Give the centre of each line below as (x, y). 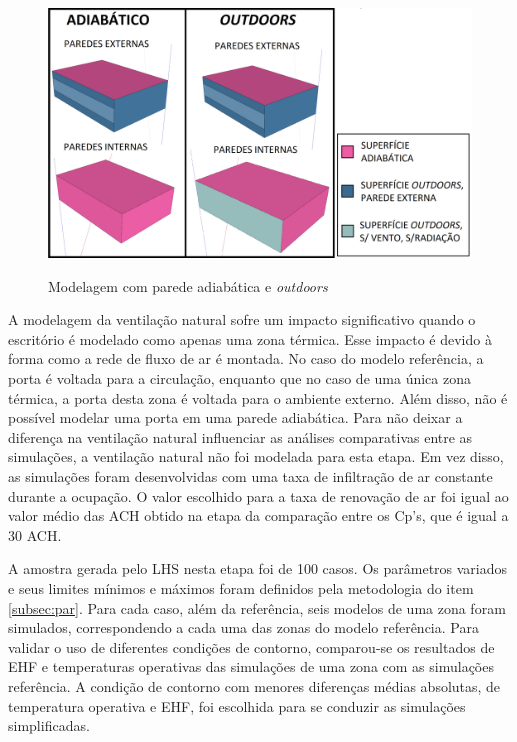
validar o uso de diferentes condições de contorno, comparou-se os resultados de (251, 646)
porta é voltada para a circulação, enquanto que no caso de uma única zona (239, 378)
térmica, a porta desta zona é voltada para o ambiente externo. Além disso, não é (258, 397)
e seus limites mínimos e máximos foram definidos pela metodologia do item (241, 588)
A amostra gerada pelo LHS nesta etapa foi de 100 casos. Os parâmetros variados (258, 568)
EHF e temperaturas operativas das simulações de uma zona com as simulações (251, 666)
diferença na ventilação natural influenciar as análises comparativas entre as (240, 436)
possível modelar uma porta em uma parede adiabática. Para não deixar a (235, 417)
